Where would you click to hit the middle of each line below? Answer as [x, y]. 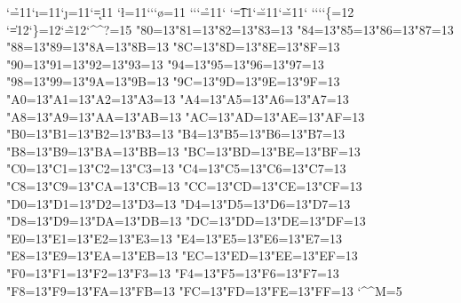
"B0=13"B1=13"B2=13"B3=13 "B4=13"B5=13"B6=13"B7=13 [175, 134]
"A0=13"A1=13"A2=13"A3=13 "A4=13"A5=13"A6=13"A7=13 [178, 98]
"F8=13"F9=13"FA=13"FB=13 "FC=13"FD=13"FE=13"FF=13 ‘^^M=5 [204, 290]
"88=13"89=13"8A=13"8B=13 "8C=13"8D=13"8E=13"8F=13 [173, 47]
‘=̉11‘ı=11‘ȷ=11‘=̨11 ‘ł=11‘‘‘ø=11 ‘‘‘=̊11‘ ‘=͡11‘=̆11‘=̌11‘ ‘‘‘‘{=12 [180, 12]
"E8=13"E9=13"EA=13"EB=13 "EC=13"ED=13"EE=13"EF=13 [182, 255]
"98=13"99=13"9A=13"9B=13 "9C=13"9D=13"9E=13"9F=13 [173, 81]
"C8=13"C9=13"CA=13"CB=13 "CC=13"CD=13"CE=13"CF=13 [184, 185]
